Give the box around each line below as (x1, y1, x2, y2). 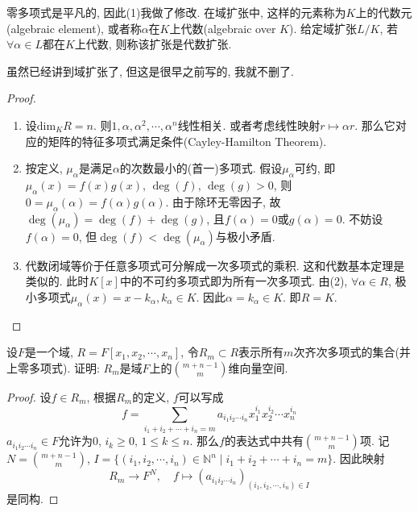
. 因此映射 (333, 450, 385, 467)
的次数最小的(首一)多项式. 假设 (119, 160, 283, 177)
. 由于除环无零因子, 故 (165, 193, 281, 210)
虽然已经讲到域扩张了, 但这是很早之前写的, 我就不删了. (6, 62, 294, 79)
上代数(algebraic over (169, 19, 276, 36)
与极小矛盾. (215, 227, 275, 244)
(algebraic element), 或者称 (6, 19, 142, 36)
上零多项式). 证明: (6, 359, 100, 376)
